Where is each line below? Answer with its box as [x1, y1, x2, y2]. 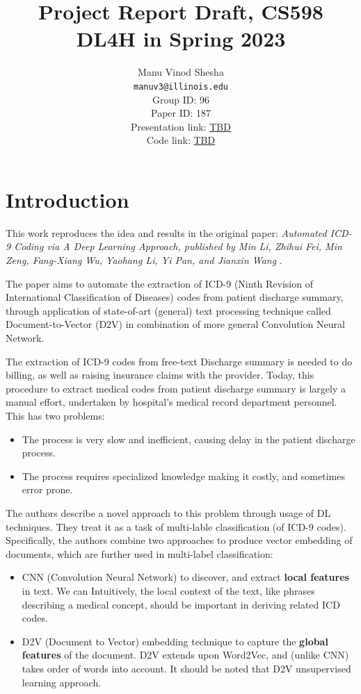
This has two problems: [6, 408, 105, 422]
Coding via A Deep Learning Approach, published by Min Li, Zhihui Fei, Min [14, 239, 342, 254]
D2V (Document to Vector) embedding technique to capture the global [22, 634, 328, 648]
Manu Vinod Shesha [138, 65, 224, 79]
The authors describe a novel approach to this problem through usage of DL [6, 505, 331, 520]
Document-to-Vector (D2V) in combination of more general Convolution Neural [6, 317, 345, 331]
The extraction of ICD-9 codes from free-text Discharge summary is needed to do [6, 354, 353, 368]
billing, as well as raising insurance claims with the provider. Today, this [6, 367, 314, 382]
